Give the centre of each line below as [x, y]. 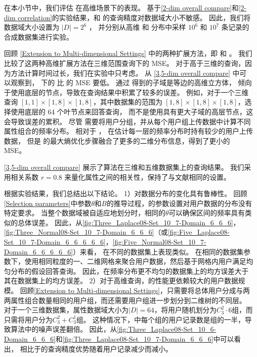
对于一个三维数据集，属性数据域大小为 [66, 310]
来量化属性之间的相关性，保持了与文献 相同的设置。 [148, 177]
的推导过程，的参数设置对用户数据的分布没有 [179, 203]
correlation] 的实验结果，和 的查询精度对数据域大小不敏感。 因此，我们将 [134, 17]
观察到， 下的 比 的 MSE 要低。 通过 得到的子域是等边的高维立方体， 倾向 [131, 82]
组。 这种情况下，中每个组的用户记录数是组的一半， [161, 319]
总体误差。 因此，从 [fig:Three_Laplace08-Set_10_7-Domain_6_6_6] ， [129, 222]
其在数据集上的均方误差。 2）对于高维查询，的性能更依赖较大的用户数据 [121, 280]
